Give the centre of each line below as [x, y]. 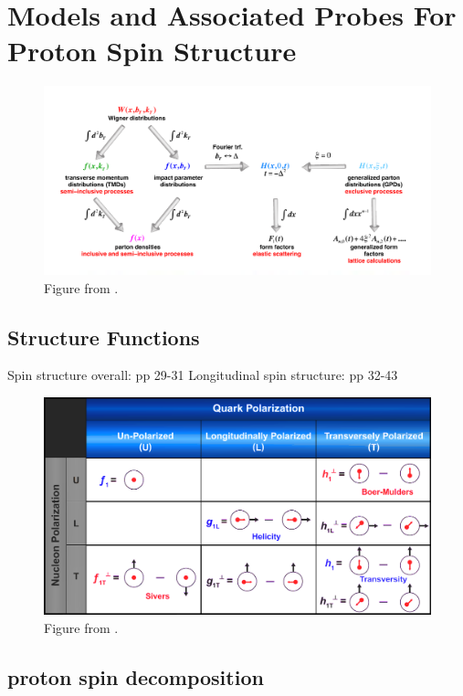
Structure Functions [104, 337]
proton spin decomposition [136, 676]
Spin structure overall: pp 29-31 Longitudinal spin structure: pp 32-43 [203, 375]
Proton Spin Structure [152, 51]
